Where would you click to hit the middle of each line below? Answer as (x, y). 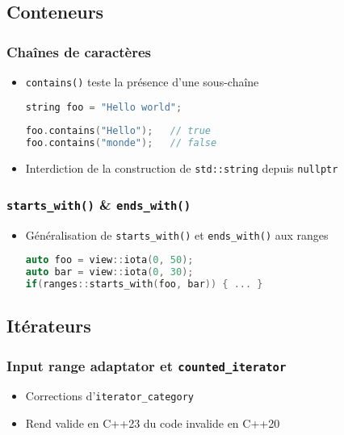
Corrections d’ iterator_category (109, 396)
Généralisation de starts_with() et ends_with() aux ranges (177, 234)
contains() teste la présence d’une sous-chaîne (142, 82)
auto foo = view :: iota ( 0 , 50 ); (109, 260)
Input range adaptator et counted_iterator (147, 365)
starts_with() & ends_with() (99, 204)
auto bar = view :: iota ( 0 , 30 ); (109, 272)
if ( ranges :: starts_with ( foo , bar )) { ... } (144, 284)
